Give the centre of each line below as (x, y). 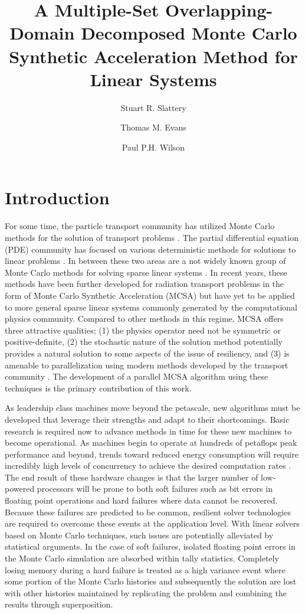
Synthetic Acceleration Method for (153, 56)
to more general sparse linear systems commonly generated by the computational (151, 307)
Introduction (57, 197)
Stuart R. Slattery (153, 107)
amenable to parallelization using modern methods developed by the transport (147, 365)
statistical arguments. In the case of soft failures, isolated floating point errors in (150, 546)
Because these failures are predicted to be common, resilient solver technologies (148, 512)
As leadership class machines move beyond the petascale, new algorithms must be (152, 408)
